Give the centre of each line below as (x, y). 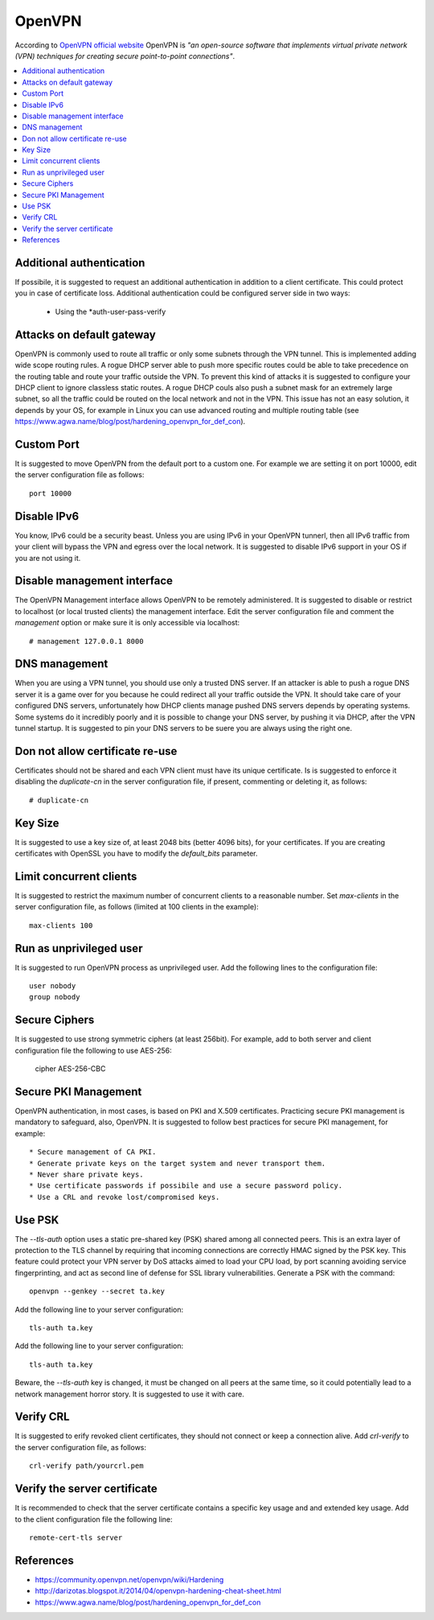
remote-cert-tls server (76, 1538)
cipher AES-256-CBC (70, 1069)
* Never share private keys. (86, 1174)
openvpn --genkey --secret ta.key (97, 1291)
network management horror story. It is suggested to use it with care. (129, 1394)
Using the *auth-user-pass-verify (111, 311)
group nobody (55, 997)
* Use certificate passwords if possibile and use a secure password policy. (186, 1186)
